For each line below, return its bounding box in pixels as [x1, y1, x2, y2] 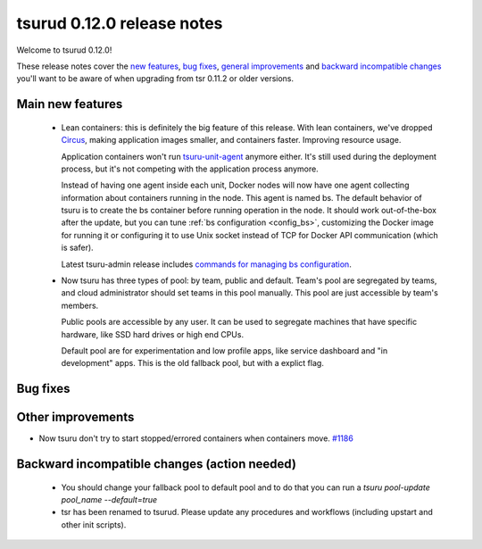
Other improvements [16, 410, 135, 425]
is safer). [61, 242, 94, 254]
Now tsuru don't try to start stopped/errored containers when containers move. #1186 [38, 433, 354, 444]
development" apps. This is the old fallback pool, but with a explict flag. [61, 358, 325, 369]
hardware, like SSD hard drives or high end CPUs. [61, 329, 245, 339]
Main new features [16, 96, 123, 112]
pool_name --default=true [61, 495, 158, 505]
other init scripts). [61, 519, 127, 530]
